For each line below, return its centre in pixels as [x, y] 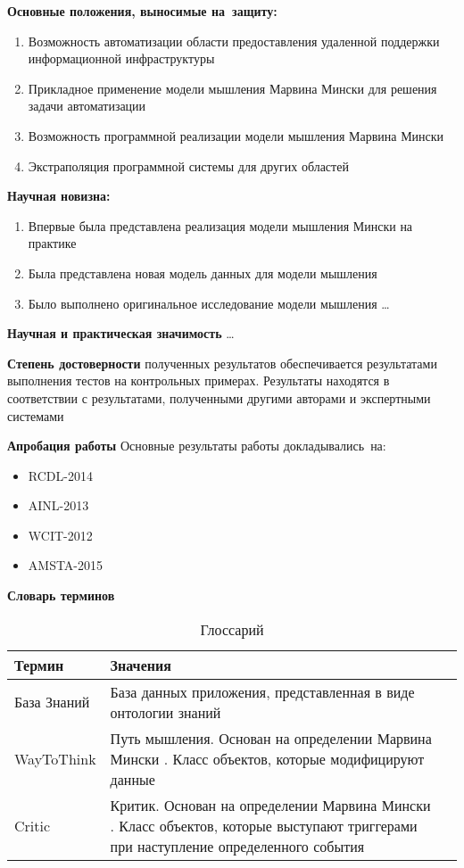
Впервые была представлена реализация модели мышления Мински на [220, 225]
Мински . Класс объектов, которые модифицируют [267, 758]
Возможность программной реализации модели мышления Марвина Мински [236, 135]
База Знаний [52, 702]
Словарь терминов [61, 595]
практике [52, 243]
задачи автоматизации [87, 106]
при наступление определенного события [237, 846]
